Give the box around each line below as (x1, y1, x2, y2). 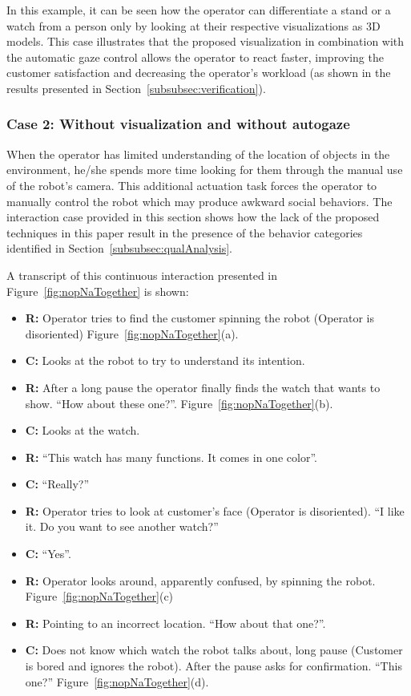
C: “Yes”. (25, 545, 71, 562)
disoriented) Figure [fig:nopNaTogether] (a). (25, 325, 239, 342)
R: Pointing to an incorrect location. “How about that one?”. (25, 614, 326, 631)
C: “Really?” (25, 475, 90, 492)
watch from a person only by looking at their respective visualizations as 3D (6, 17, 381, 34)
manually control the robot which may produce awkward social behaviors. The (6, 192, 393, 209)
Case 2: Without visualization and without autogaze (6, 114, 350, 134)
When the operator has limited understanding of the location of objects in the (6, 145, 390, 162)
